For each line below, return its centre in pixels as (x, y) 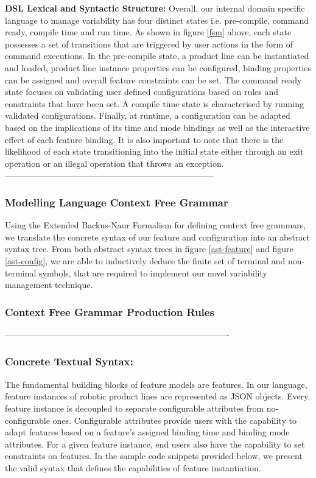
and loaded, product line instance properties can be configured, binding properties (158, 67)
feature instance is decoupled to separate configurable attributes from (135, 408)
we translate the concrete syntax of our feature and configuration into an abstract (157, 237)
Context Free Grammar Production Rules (110, 311)
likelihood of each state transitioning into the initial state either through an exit (154, 151)
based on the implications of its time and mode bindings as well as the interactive (157, 127)
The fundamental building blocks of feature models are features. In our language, (156, 384)
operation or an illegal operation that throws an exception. (114, 163)
